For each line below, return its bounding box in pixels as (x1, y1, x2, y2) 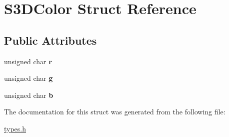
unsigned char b (4, 89, 53, 100)
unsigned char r (4, 56, 52, 66)
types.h (4, 123, 26, 133)
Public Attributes (4, 32, 97, 48)
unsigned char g (4, 73, 53, 83)
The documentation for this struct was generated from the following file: (4, 106, 225, 117)
